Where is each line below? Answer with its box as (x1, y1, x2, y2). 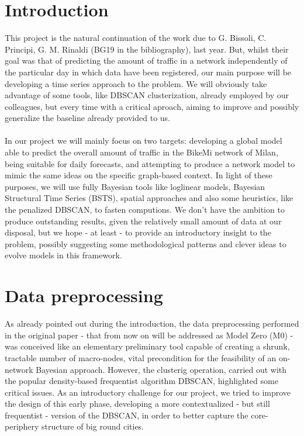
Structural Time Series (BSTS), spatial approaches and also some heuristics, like (5, 192, 293, 204)
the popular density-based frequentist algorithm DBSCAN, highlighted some (5, 375, 278, 387)
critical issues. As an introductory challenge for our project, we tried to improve (5, 386, 291, 398)
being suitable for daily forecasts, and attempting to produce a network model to (5, 157, 295, 169)
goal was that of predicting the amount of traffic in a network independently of (5, 54, 288, 67)
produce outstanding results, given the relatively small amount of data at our (5, 214, 282, 227)
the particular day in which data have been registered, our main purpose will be (5, 65, 292, 78)
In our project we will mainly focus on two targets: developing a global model (5, 134, 282, 147)
